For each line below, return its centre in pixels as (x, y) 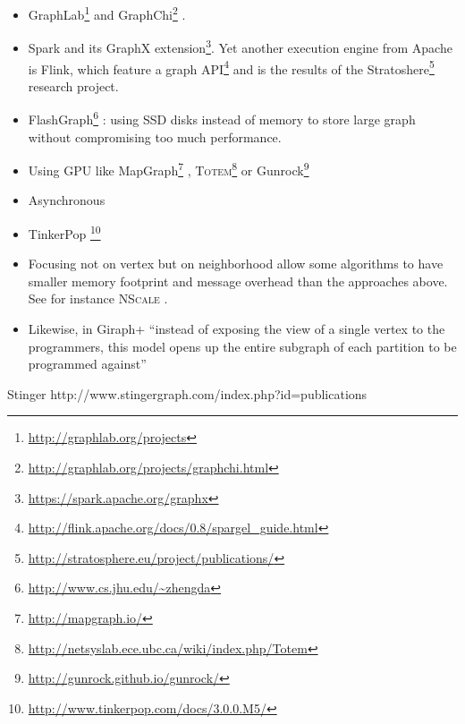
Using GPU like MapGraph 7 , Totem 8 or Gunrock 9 (169, 169)
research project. (73, 85)
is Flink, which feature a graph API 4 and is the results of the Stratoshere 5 (231, 67)
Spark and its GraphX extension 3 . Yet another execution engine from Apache (240, 46)
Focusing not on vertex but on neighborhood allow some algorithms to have (236, 264)
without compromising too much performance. (155, 136)
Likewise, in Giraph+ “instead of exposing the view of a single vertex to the (237, 329)
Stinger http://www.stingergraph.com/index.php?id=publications (187, 393)
